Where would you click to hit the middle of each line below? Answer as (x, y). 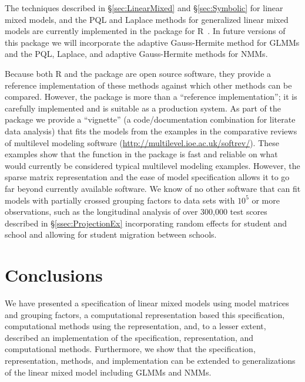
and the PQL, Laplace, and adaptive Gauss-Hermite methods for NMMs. (136, 54)
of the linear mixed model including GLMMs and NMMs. (108, 372)
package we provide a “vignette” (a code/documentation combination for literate (150, 119)
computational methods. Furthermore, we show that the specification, (130, 349)
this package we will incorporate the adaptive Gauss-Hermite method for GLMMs (152, 42)
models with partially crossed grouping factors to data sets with (120, 200)
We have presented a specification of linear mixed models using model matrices (147, 303)
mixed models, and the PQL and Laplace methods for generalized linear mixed (147, 19)
